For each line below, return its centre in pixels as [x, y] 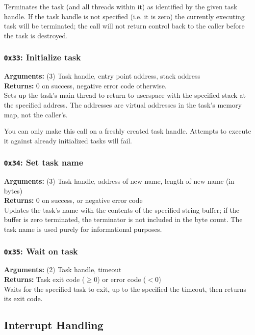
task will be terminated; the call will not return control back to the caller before [124, 26]
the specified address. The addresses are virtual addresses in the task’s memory [123, 104]
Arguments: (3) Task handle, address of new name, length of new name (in [119, 181]
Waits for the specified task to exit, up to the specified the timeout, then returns [125, 289]
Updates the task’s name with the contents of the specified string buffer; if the [122, 209]
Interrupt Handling [54, 325]
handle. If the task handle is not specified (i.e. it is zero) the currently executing [124, 16]
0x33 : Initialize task [42, 57]
